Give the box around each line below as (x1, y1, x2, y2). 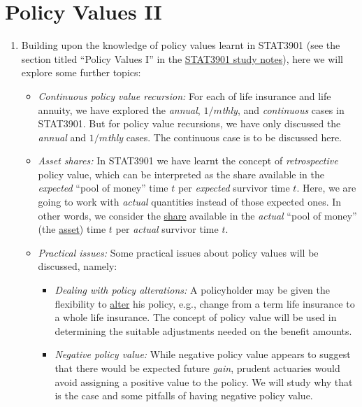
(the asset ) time (38, 222, 106, 236)
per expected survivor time (178, 180, 290, 195)
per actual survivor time (115, 222, 219, 236)
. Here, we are (296, 180, 356, 195)
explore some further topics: (21, 65, 141, 80)
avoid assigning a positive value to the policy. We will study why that (55, 374, 353, 389)
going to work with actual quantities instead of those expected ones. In (38, 194, 342, 209)
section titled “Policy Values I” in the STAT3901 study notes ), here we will (21, 51, 343, 66)
